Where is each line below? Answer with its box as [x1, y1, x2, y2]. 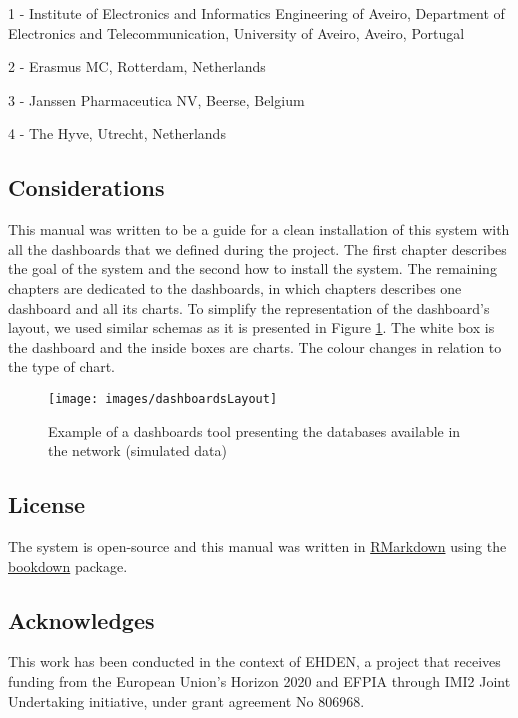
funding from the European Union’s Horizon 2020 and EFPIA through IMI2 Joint [8, 670, 511, 691]
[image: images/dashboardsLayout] [48, 391, 278, 406]
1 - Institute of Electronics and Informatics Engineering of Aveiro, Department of [8, 3, 505, 23]
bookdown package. [8, 555, 128, 576]
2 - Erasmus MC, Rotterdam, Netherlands [8, 56, 266, 77]
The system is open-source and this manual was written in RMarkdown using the [8, 535, 507, 556]
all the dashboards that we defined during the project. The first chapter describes [8, 238, 507, 259]
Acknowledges [8, 604, 155, 635]
